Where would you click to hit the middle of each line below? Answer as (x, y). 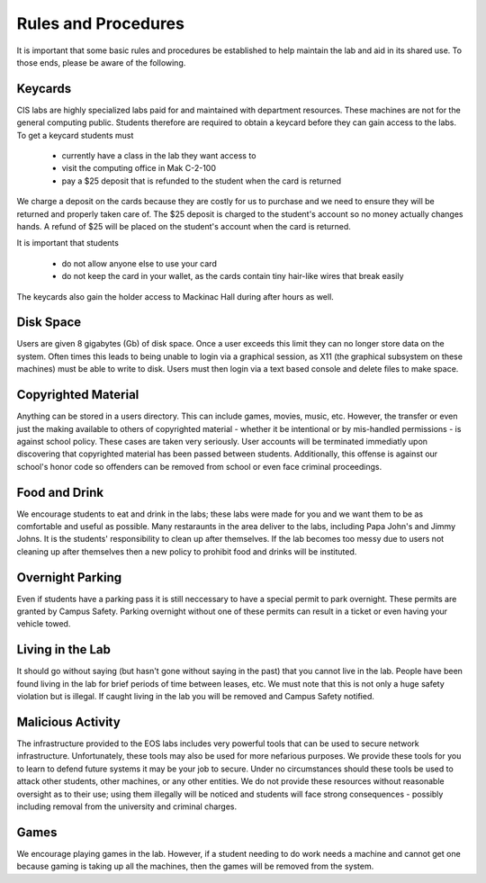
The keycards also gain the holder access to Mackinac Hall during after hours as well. (175, 296)
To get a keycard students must (75, 135)
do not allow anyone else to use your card (139, 263)
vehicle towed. (44, 624)
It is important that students (67, 243)
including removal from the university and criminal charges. (127, 806)
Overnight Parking (69, 577)
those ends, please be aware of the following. (101, 62)
